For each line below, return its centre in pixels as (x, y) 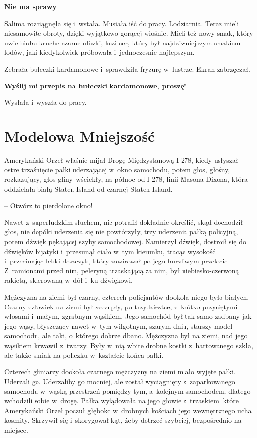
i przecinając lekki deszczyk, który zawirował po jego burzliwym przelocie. (117, 261)
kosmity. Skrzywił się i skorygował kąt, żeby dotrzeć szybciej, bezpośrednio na (123, 420)
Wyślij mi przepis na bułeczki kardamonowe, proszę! (95, 85)
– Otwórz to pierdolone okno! (49, 205)
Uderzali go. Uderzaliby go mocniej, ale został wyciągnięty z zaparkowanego (120, 381)
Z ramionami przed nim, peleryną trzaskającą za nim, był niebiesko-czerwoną (122, 270)
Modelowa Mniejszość (80, 136)
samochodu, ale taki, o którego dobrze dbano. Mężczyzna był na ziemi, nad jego (126, 335)
